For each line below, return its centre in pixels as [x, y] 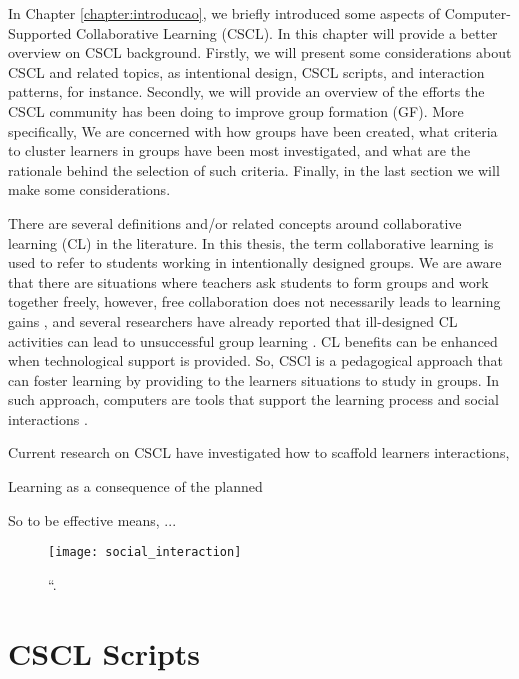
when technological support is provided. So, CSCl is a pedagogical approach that [256, 360]
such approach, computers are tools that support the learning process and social [253, 399]
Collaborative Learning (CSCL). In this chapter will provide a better [287, 32]
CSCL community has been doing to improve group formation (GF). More [236, 110]
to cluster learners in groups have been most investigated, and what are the [239, 150]
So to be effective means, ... [92, 519]
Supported [40, 32]
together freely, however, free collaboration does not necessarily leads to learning [254, 301]
